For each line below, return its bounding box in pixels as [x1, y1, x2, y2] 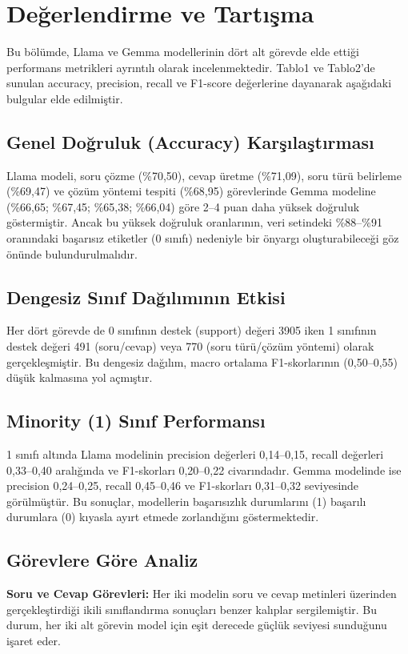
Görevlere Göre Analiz [6, 548, 198, 572]
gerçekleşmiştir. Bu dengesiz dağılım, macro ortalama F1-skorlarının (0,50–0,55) [6, 353, 398, 370]
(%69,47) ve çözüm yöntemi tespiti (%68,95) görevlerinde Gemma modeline [6, 183, 376, 199]
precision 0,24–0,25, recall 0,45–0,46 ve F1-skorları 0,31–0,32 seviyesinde [6, 477, 359, 494]
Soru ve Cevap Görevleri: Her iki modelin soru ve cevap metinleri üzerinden [6, 585, 397, 602]
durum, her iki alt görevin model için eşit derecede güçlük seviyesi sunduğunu [6, 616, 387, 633]
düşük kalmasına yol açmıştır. [6, 369, 153, 386]
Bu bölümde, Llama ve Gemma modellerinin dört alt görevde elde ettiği [6, 43, 359, 60]
